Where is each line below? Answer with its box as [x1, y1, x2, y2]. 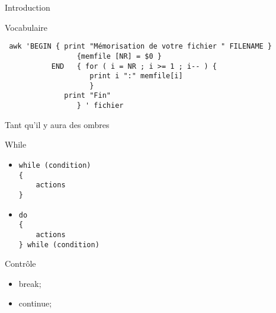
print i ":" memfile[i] [89, 72, 183, 81]
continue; [18, 297, 52, 309]
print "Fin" [64, 91, 111, 100]
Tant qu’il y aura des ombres [5, 118, 110, 130]
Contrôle [5, 257, 36, 270]
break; [18, 277, 41, 289]
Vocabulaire [5, 21, 48, 33]
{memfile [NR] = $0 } [76, 52, 162, 60]
